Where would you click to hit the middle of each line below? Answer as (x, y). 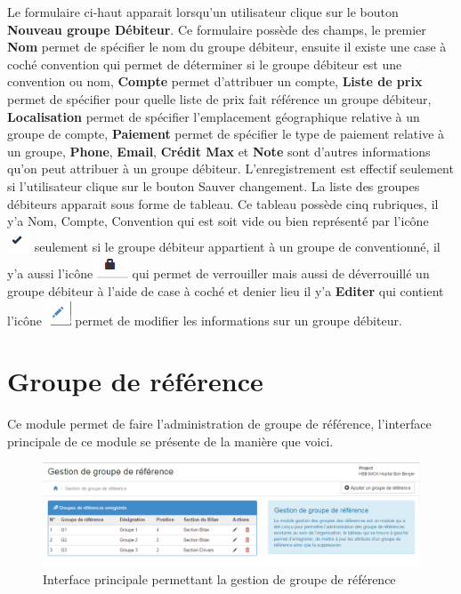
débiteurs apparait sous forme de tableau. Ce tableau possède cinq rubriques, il (223, 203)
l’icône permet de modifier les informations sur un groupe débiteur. (205, 320)
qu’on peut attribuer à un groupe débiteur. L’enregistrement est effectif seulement (230, 169)
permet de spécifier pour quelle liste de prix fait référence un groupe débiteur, (219, 98)
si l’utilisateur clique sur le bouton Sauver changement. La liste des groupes (214, 185)
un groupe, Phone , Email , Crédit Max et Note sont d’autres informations (219, 151)
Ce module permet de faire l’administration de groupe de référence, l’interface (219, 424)
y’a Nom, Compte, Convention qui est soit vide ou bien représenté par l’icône (218, 221)
